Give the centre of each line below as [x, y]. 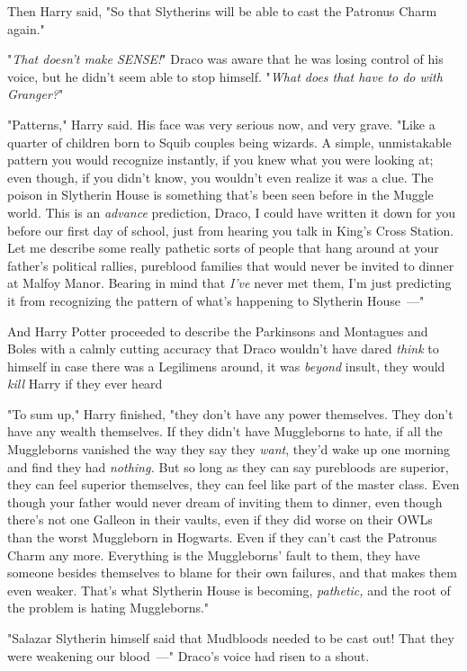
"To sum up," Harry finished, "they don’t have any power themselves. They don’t [230, 413]
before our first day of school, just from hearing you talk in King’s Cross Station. [231, 230]
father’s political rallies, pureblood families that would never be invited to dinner [231, 265]
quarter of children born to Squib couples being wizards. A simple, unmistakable [229, 142]
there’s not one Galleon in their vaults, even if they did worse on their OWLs [220, 519]
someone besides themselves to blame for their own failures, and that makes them [232, 573]
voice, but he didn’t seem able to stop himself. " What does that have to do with [225, 76]
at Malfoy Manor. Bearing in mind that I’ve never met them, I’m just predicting [229, 283]
